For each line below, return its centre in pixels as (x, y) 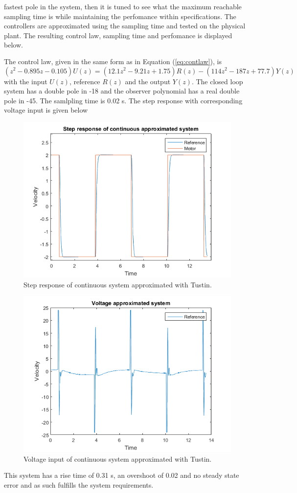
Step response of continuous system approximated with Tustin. (118, 284)
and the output (148, 81)
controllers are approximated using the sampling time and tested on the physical (125, 26)
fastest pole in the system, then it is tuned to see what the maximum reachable (123, 6)
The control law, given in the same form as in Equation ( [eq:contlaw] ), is (113, 61)
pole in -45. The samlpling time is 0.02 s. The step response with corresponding (123, 100)
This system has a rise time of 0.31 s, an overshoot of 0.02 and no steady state (122, 475)
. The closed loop (217, 81)
